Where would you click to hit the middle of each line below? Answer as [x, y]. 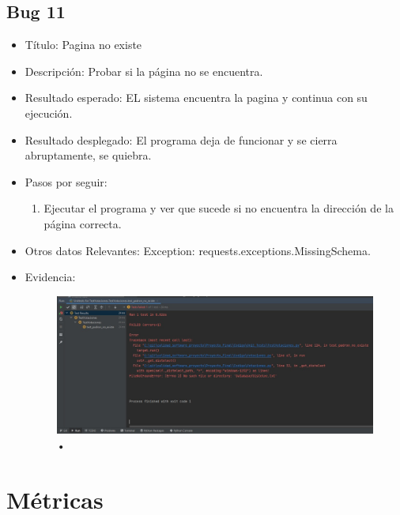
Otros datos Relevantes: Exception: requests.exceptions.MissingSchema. [198, 250]
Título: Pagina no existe [83, 45]
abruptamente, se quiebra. [88, 155]
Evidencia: [50, 277]
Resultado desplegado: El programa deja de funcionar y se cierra [181, 139]
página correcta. [83, 223]
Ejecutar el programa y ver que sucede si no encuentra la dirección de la [219, 208]
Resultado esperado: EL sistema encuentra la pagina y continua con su [196, 98]
